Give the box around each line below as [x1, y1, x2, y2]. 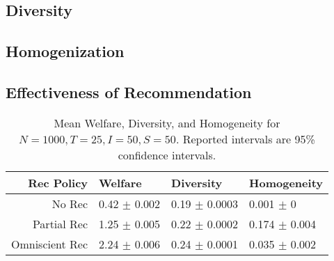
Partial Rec [32, 215, 88, 232]
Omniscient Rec [11, 235, 88, 252]
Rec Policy [28, 174, 88, 191]
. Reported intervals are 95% [175, 130, 315, 147]
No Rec [51, 195, 88, 212]
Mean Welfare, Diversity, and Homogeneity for [54, 114, 280, 131]
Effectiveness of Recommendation [6, 81, 252, 102]
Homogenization [6, 40, 125, 62]
